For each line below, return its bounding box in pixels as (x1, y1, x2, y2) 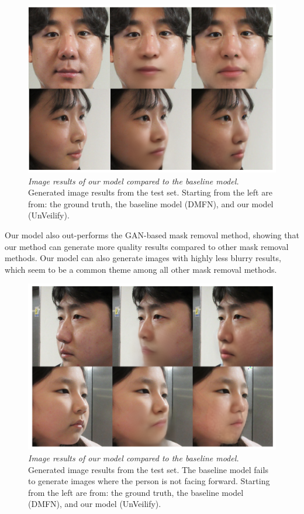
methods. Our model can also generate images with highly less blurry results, (5, 252, 281, 264)
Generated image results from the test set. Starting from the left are (28, 186, 272, 198)
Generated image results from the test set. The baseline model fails (28, 463, 268, 475)
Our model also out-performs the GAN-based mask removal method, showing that (5, 228, 299, 241)
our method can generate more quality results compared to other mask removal (5, 240, 289, 252)
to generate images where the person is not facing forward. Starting (28, 475, 270, 487)
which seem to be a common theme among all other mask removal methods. (5, 263, 277, 275)
